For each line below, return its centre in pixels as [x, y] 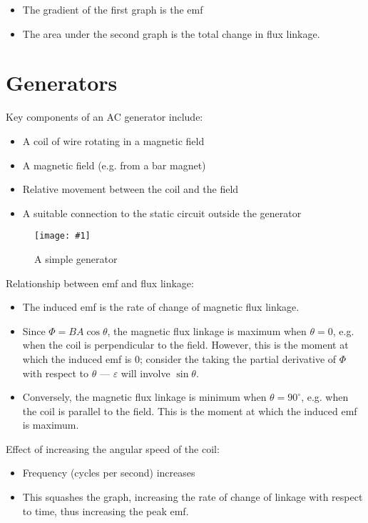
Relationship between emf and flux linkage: [100, 283]
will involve [145, 373]
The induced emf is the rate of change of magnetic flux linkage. [161, 307]
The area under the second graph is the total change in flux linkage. [171, 33]
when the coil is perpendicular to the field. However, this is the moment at [185, 345]
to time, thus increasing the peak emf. [106, 510]
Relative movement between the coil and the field [131, 189]
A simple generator [76, 258]
